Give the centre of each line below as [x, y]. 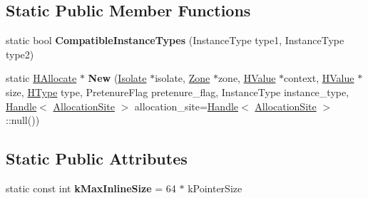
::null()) [23, 120]
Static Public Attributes [97, 158]
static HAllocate [41, 78]
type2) [20, 54]
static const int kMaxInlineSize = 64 [91, 188]
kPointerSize [215, 188]
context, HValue [319, 78]
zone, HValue [247, 78]
